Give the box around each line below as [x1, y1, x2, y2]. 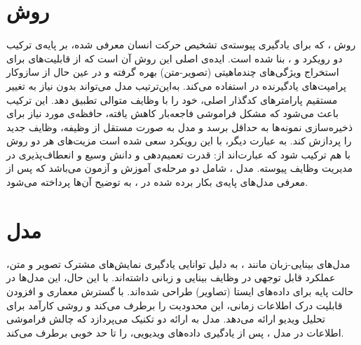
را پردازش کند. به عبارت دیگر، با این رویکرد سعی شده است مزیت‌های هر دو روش [6, 133, 352, 148]
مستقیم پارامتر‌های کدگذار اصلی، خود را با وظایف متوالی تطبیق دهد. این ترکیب [6, 92, 338, 107]
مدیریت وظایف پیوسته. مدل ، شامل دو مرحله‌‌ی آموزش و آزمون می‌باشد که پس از [6, 161, 353, 175]
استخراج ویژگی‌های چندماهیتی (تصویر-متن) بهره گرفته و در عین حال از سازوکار [6, 65, 339, 79]
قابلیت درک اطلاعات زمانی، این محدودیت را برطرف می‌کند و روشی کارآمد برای [6, 297, 343, 312]
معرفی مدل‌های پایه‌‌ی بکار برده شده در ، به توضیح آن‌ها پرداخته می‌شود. [6, 175, 308, 189]
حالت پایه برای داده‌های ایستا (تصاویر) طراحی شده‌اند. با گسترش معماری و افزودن [6, 283, 354, 298]
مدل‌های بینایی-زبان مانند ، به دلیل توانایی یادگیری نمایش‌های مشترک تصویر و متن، [6, 256, 350, 271]
